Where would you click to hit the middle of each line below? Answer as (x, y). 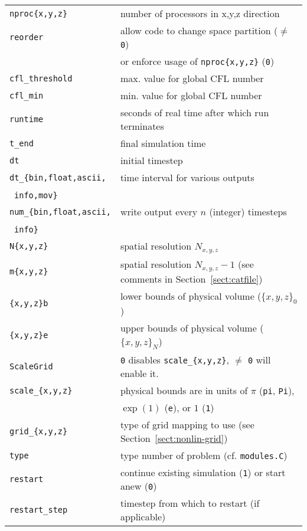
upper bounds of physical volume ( (192, 328)
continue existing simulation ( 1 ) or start (203, 473)
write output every (159, 212)
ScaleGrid (31, 367)
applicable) (143, 517)
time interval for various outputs (187, 177)
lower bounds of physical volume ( (191, 296)
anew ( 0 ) (138, 486)
